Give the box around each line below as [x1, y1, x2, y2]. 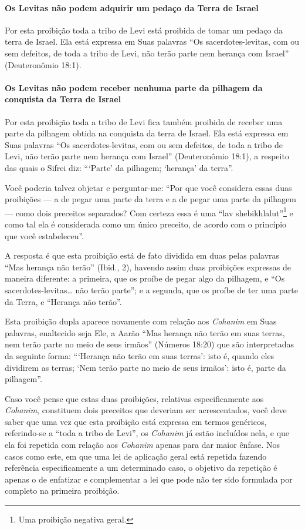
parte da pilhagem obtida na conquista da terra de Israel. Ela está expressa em [5, 127, 289, 139]
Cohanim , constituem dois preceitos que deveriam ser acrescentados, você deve [5, 404, 287, 416]
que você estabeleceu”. [5, 229, 84, 242]
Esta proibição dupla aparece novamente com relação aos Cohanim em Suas [5, 315, 277, 327]
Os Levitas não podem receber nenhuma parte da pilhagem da [5, 81, 263, 93]
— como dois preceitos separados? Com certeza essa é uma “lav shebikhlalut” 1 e [5, 205, 293, 219]
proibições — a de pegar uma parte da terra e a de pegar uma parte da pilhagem [5, 193, 296, 205]
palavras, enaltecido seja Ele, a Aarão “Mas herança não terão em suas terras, [5, 326, 285, 339]
